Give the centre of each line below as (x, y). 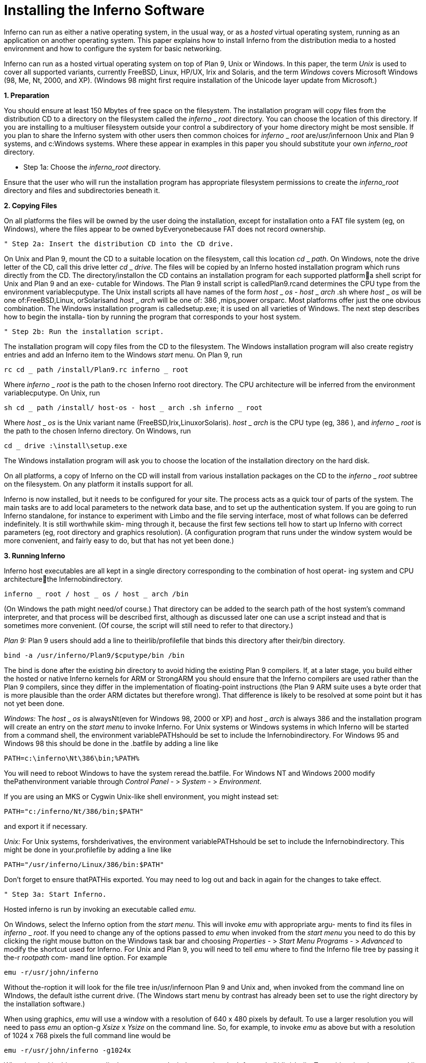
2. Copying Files (30, 205)
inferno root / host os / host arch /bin (96, 594)
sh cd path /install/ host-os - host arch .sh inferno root (133, 407)
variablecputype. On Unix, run (52, 393)
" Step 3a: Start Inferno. (55, 894)
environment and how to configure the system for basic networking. (113, 48)
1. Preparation (27, 95)
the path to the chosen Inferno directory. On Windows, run (97, 431)
